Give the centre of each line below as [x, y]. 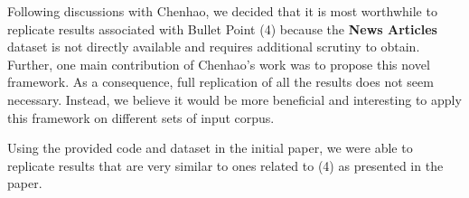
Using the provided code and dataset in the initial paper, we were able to [210, 148]
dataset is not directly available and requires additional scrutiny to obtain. [214, 47]
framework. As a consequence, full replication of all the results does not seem [220, 82]
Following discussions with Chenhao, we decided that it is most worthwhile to [222, 11]
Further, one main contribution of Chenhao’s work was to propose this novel [219, 64]
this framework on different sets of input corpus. [141, 117]
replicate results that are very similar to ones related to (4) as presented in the [225, 165]
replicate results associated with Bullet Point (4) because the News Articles [222, 28]
